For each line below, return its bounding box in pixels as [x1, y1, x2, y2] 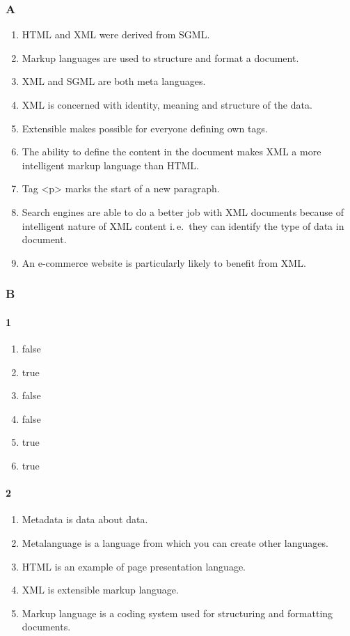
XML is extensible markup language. [22, 582, 179, 597]
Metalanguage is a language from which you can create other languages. [22, 535, 328, 550]
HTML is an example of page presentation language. [22, 559, 246, 573]
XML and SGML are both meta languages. [22, 74, 206, 88]
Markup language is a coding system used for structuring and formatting [22, 605, 333, 620]
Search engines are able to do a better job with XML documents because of [22, 204, 344, 219]
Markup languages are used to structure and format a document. [22, 50, 299, 65]
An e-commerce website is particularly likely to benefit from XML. [22, 255, 306, 270]
